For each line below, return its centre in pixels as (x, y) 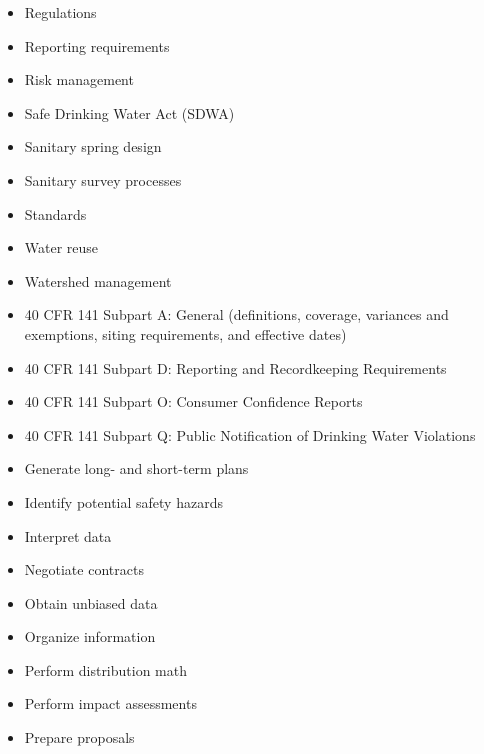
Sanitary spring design (93, 146)
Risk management (79, 79)
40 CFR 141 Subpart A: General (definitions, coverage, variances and (236, 314)
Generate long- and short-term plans (136, 468)
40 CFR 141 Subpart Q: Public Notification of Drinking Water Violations (250, 434)
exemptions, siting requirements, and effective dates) (185, 333)
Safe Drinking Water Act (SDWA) (129, 112)
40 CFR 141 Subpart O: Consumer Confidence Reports (193, 401)
